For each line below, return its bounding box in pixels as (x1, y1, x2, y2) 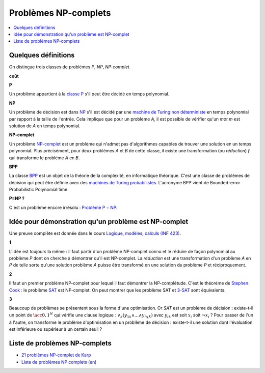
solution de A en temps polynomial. (9, 123, 80, 129)
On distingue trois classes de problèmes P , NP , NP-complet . (9, 64, 131, 70)
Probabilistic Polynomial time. (9, 187, 69, 193)
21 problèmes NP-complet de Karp (21, 352, 91, 358)
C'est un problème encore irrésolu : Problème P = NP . (9, 204, 118, 210)
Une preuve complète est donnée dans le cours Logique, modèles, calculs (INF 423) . (9, 230, 181, 236)
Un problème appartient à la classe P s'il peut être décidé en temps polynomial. (9, 91, 170, 97)
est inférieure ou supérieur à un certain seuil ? (9, 326, 103, 332)
